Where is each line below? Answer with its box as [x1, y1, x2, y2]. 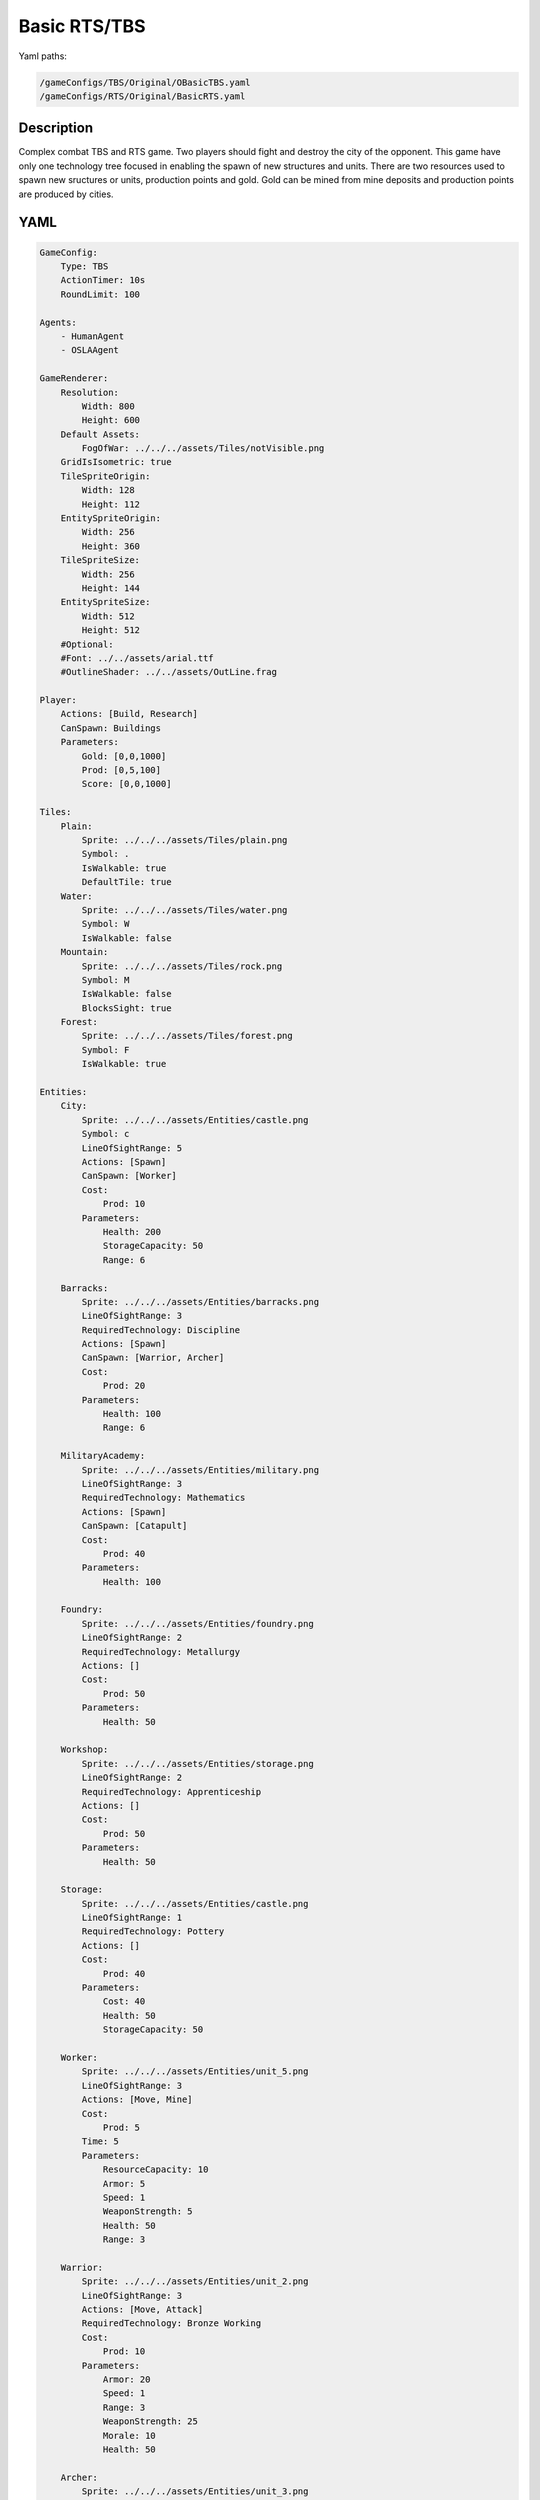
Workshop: [60, 1744, 109, 1755]
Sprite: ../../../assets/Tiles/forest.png [81, 1030, 294, 1042]
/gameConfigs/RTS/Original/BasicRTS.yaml [39, 90, 246, 102]
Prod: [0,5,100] [81, 765, 162, 776]
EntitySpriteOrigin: [60, 513, 162, 524]
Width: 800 [81, 400, 135, 412]
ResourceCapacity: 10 [102, 2164, 209, 2175]
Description [18, 120, 94, 137]
